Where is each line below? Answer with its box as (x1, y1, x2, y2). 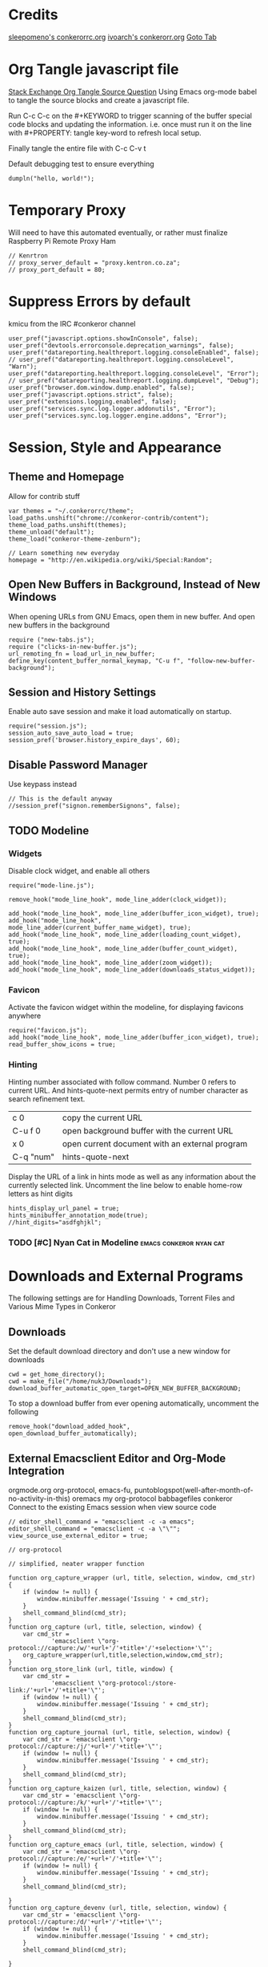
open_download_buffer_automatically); (8, 1430, 138, 1438)
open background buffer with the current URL (62, 1125, 234, 1137)
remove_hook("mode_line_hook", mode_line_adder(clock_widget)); (8, 895, 227, 903)
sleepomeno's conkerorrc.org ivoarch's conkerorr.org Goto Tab (8, 32, 218, 42)
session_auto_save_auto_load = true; (8, 729, 134, 737)
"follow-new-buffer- (186, 656, 256, 665)
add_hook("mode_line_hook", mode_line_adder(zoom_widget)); (8, 959, 214, 967)
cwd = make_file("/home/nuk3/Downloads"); (8, 1377, 152, 1385)
